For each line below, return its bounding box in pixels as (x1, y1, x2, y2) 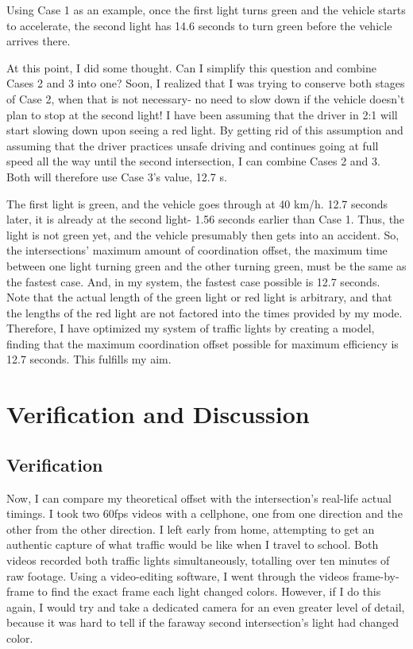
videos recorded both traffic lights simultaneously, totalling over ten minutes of (6, 552, 390, 569)
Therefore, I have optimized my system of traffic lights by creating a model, (6, 320, 375, 336)
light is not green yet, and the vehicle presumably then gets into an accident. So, (6, 226, 399, 243)
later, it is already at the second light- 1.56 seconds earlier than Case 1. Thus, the (6, 211, 405, 227)
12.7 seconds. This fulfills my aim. (6, 351, 172, 367)
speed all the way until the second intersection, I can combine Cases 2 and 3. (6, 153, 380, 169)
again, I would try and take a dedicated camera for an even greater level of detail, (6, 598, 405, 615)
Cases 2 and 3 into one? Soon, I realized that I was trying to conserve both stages (6, 75, 405, 91)
